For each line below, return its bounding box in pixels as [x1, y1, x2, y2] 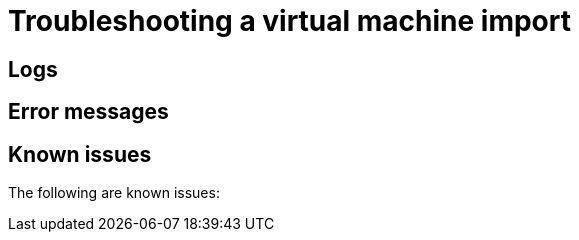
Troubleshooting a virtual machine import [8, 4, 571, 38]
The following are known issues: [8, 184, 220, 202]
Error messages [8, 99, 169, 125]
